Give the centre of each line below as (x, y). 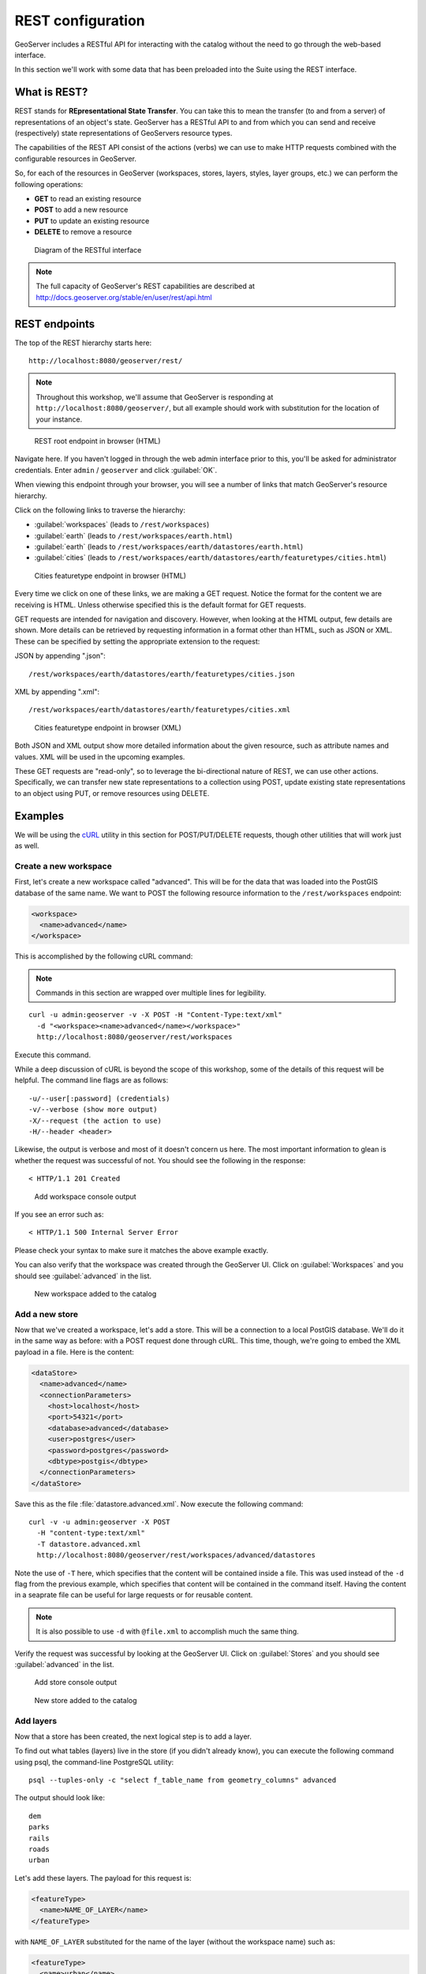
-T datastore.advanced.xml (89, 1544)
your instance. (59, 419)
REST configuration (80, 21)
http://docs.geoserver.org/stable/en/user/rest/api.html (124, 297)
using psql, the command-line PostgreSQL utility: (94, 1762)
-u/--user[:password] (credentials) (99, 1098)
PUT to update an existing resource (92, 220)
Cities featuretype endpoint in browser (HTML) (110, 576)
